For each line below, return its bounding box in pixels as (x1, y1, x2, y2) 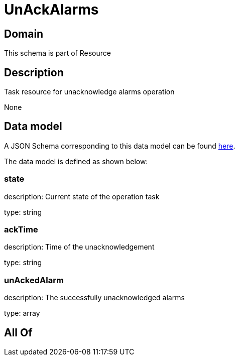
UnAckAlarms (4, 1, 99, 18)
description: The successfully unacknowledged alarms (4, 293, 185, 302)
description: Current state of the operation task (4, 192, 160, 201)
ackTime (4, 224, 38, 234)
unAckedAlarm (4, 275, 64, 285)
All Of (4, 326, 33, 339)
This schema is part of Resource (4, 49, 111, 58)
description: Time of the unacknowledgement (4, 243, 155, 252)
